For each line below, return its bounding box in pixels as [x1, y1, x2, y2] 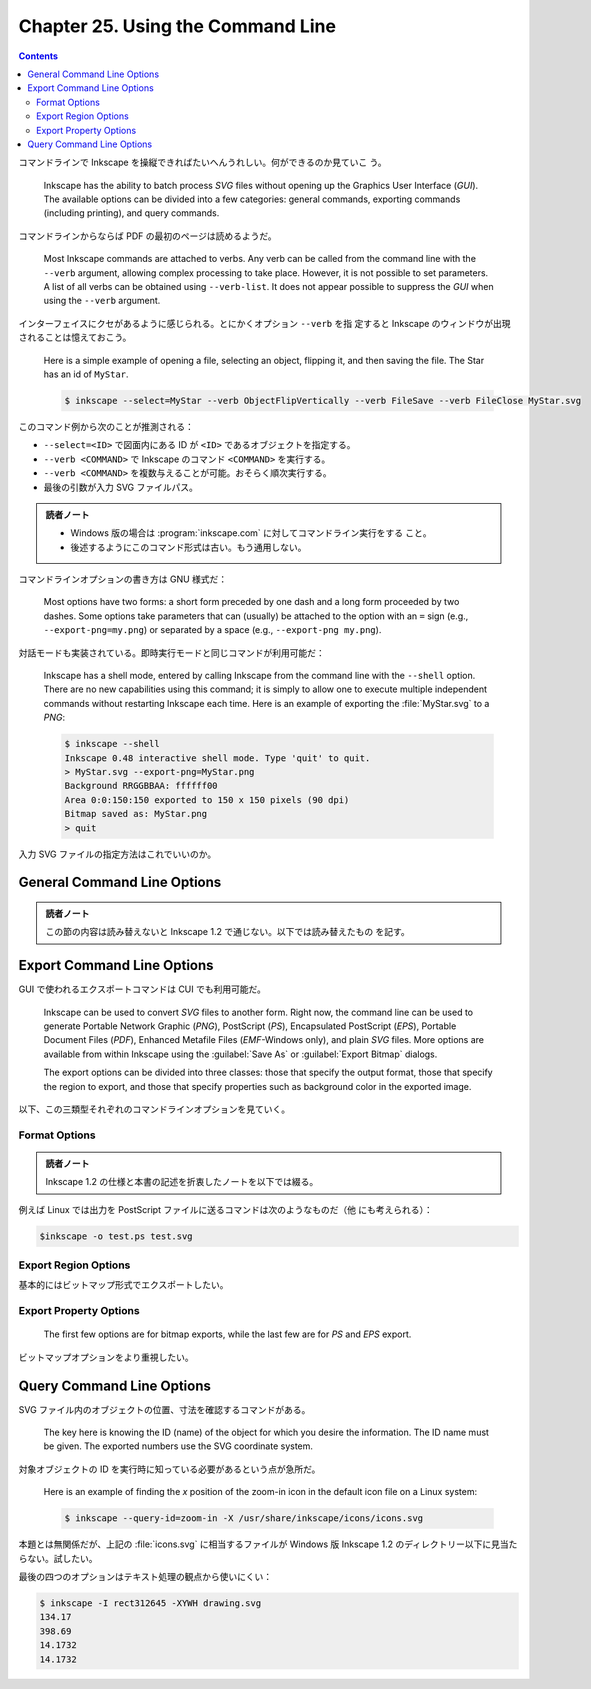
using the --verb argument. [43, 295, 161, 307]
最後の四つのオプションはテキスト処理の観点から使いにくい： [18, 1570, 273, 1582]
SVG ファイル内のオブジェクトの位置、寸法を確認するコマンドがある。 [18, 1403, 311, 1415]
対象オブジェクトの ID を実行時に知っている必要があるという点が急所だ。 [18, 1463, 321, 1475]
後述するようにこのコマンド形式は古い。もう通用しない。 [70, 541, 307, 553]
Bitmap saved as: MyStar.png [64, 808, 208, 820]
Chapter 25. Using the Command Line [18, 15, 337, 37]
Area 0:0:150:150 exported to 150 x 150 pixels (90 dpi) [64, 794, 350, 805]
